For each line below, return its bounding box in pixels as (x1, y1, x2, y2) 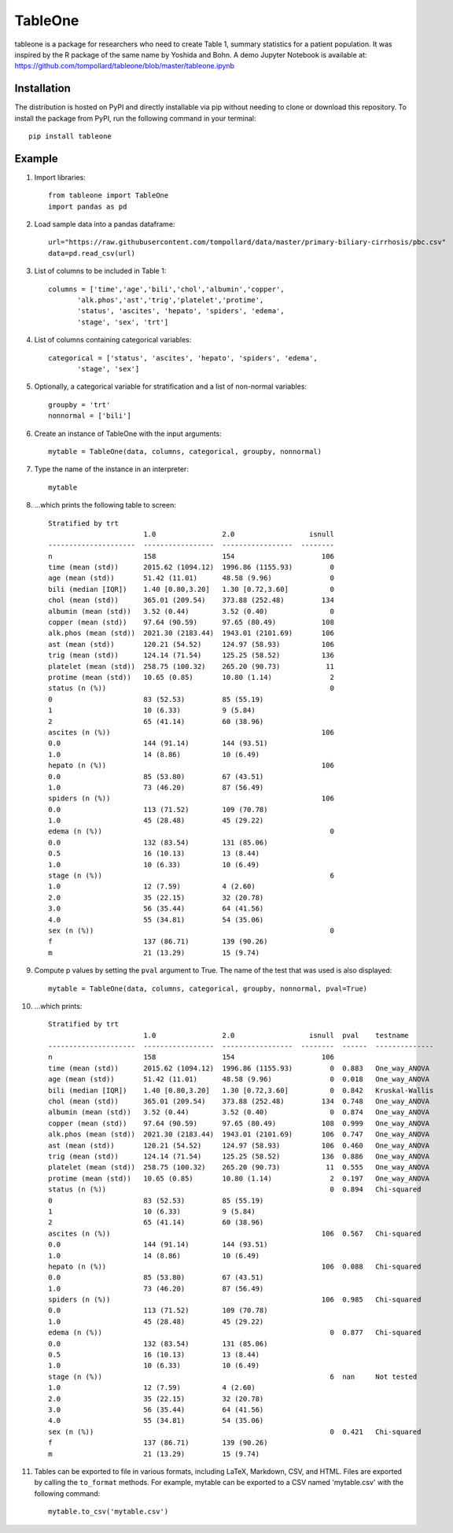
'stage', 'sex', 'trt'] (77, 317, 169, 327)
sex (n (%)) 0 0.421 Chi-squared (48, 1427, 422, 1436)
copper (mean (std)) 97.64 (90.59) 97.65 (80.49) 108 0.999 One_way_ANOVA (48, 1118, 430, 1128)
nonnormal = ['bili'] (48, 412, 131, 420)
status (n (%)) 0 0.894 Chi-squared (48, 1185, 422, 1194)
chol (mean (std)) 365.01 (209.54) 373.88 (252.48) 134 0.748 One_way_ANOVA (48, 1097, 430, 1106)
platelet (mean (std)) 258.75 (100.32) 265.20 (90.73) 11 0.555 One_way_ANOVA (48, 1163, 430, 1172)
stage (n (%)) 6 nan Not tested (48, 1372, 418, 1381)
